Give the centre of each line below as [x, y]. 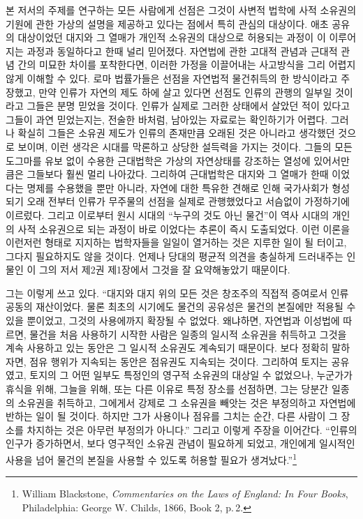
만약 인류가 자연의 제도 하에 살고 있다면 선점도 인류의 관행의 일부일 [185, 92]
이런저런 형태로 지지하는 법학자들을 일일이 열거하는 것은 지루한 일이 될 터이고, [176, 242]
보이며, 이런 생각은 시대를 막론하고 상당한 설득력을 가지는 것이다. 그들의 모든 [185, 146]
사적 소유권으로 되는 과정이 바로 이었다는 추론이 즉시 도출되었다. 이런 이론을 [184, 228]
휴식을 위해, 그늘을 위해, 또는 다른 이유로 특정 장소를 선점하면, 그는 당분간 [167, 389]
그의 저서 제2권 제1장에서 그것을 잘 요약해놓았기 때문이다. [164, 270]
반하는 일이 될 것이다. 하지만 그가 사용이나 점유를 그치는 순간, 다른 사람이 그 [172, 416]
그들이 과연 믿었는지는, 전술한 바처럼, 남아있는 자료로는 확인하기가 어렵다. [167, 119]
